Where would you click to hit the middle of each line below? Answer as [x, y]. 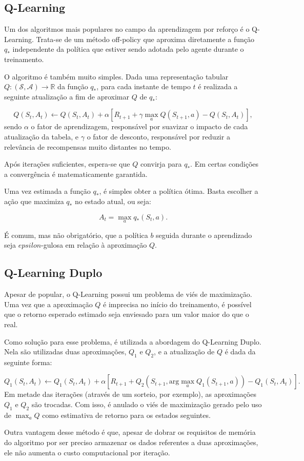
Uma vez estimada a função [47, 191]
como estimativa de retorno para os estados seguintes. [126, 415]
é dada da [240, 352]
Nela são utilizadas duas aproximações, [65, 352]
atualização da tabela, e [42, 136]
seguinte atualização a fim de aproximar [67, 96]
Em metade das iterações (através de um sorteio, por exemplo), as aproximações [130, 394]
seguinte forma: [28, 362]
